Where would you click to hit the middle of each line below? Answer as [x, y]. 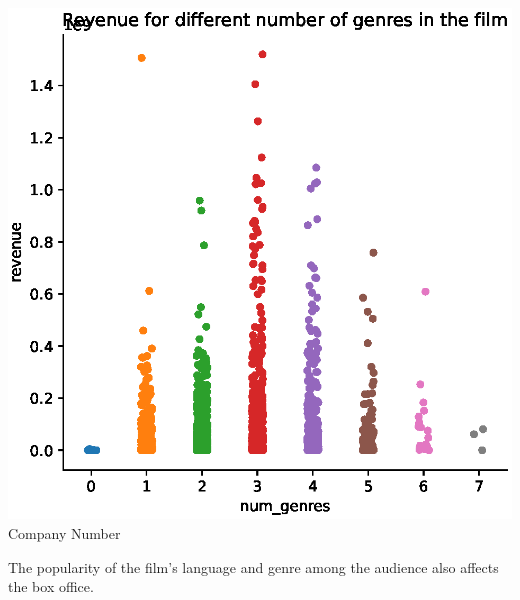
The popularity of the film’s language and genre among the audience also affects [253, 566]
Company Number [64, 533]
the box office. [51, 586]
